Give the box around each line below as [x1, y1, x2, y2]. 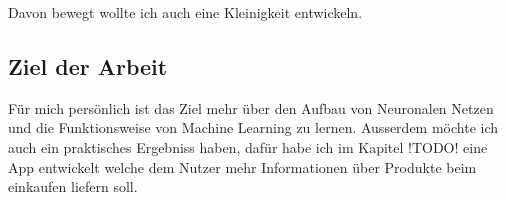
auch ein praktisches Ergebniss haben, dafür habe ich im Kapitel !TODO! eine [8, 136, 488, 157]
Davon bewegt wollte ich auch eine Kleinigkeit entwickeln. [8, 2, 363, 22]
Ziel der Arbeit [8, 50, 168, 81]
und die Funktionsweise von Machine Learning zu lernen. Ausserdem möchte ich [8, 117, 499, 138]
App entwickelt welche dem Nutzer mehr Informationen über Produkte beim [8, 156, 477, 177]
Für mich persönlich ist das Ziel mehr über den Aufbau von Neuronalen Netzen [8, 97, 494, 118]
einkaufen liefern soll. [8, 176, 138, 197]
